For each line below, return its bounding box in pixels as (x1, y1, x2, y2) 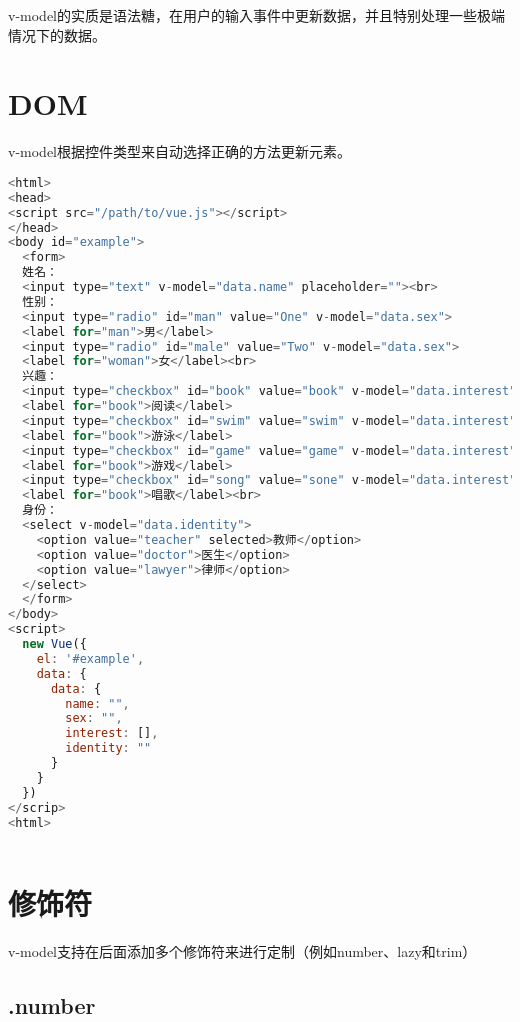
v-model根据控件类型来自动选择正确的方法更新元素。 (8, 141, 351, 162)
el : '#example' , (36, 651, 145, 666)
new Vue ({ (22, 637, 87, 652)
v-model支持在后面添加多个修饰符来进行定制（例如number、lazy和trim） (8, 940, 477, 961)
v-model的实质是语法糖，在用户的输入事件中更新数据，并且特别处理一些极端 (8, 5, 505, 25)
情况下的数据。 (8, 24, 106, 45)
